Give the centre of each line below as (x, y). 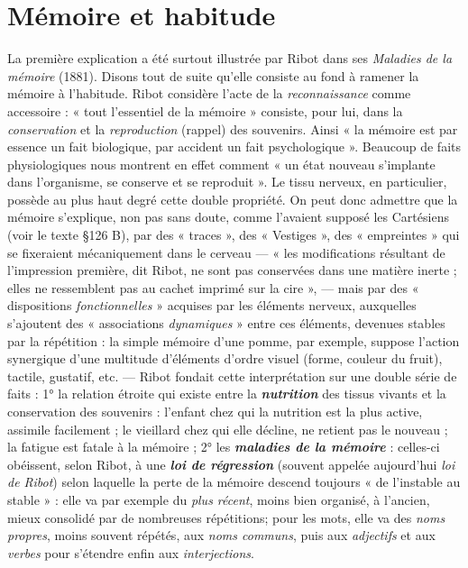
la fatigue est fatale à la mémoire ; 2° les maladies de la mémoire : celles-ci (224, 447)
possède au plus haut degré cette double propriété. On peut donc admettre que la (233, 199)
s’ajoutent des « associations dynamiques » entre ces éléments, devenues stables (226, 323)
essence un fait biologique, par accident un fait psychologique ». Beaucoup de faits (234, 147)
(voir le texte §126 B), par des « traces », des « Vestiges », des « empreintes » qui (234, 235)
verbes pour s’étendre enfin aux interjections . (131, 552)
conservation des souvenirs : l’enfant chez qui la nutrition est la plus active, (215, 411)
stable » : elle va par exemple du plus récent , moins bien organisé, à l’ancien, (219, 499)
